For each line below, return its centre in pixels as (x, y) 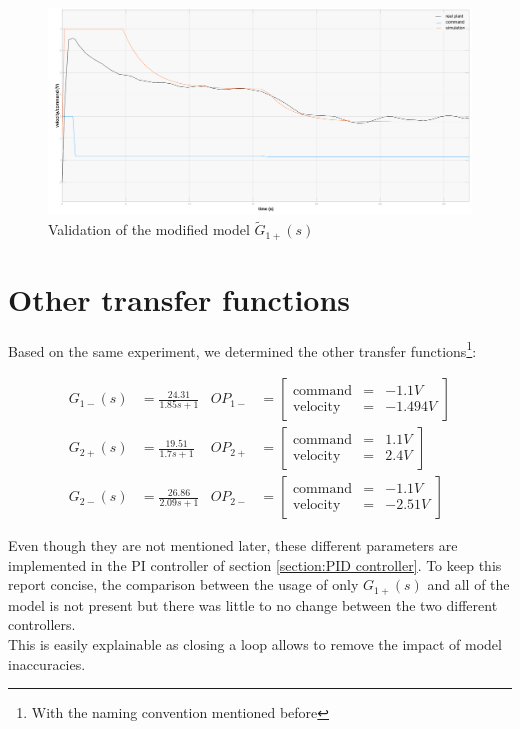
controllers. (42, 624)
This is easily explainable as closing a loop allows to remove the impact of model (255, 644)
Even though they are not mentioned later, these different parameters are (233, 545)
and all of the (468, 584)
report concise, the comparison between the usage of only (183, 584)
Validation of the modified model (149, 229)
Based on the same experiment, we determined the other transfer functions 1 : (242, 349)
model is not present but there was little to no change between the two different (253, 604)
